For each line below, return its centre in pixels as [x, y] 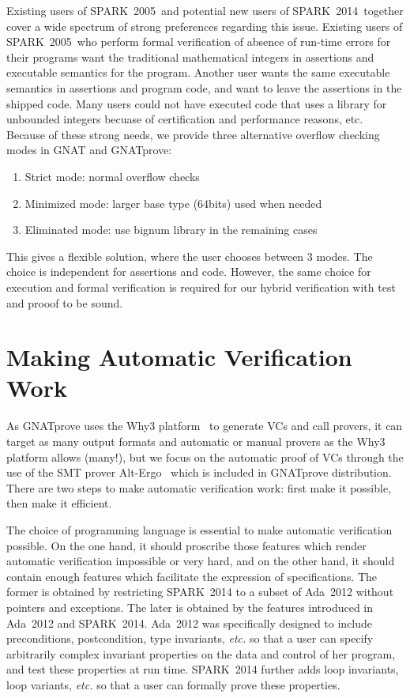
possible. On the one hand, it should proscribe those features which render [186, 545]
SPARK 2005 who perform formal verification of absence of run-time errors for [199, 42]
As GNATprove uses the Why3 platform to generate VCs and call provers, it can [205, 426]
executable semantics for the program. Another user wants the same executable [198, 72]
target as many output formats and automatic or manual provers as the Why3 [196, 441]
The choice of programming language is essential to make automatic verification [199, 529]
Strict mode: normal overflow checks [112, 176]
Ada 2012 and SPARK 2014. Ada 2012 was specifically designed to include [190, 623]
